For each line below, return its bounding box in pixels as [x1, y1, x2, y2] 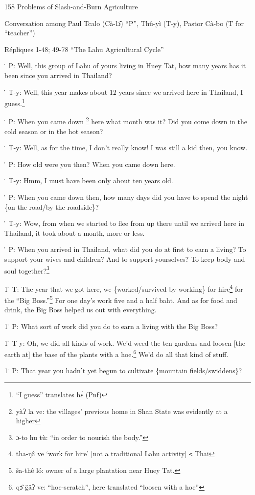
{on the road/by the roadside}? [4, 201, 99, 212]
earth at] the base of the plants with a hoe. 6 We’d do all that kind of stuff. [4, 348, 229, 359]
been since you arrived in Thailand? [4, 70, 112, 80]
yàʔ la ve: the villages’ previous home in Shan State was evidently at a [16, 406, 228, 416]
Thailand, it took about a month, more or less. [4, 227, 145, 238]
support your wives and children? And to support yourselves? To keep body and [4, 254, 245, 264]
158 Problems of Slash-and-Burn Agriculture [4, 1, 138, 11]
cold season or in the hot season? [4, 126, 103, 136]
